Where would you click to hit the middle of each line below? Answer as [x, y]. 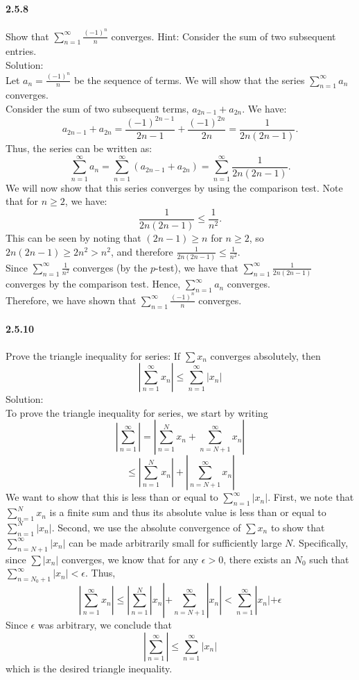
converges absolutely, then [265, 355]
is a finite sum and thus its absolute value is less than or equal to [188, 512]
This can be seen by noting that [73, 238]
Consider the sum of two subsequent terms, [97, 108]
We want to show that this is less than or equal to [112, 497]
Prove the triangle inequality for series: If [93, 355]
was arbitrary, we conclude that [105, 625]
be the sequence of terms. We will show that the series [189, 80]
